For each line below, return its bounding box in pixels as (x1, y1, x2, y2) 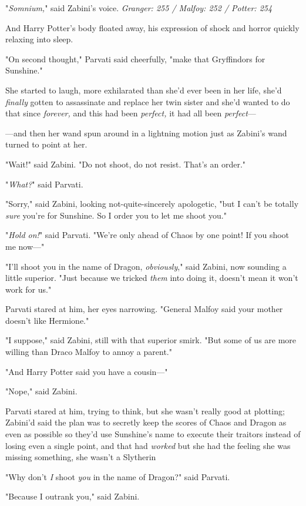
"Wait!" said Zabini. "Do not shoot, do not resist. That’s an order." (5, 158, 246, 170)
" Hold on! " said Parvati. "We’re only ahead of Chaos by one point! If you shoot (5, 229, 290, 241)
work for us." (5, 283, 52, 295)
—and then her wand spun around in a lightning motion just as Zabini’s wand (5, 126, 287, 139)
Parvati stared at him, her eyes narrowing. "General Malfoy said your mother (5, 303, 283, 315)
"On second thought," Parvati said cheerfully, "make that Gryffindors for (5, 52, 265, 65)
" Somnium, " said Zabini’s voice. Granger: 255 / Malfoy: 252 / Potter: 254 (5, 2, 273, 14)
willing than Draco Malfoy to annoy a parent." (5, 346, 172, 358)
